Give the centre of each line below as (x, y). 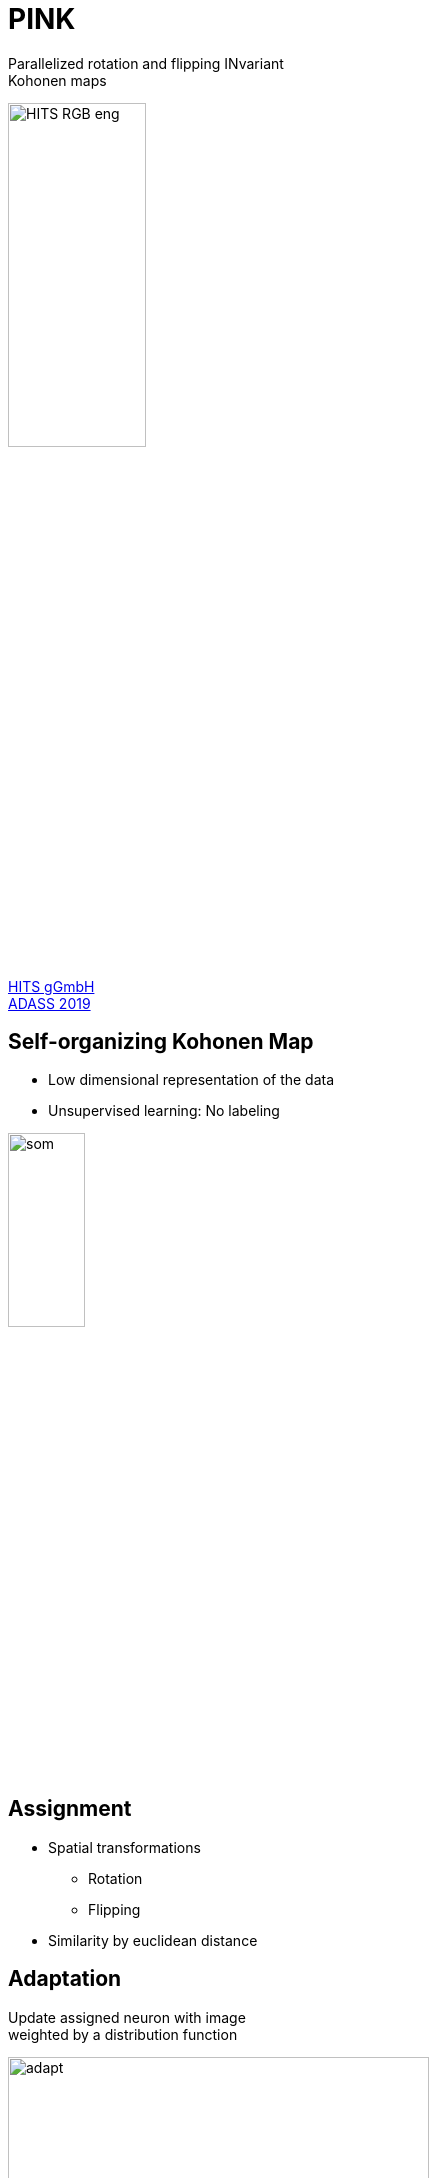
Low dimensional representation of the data (191, 1080)
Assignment (70, 1809)
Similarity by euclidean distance (153, 1940)
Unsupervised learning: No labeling (164, 1111)
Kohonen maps (57, 80)
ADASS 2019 (49, 1003)
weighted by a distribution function (123, 2034)
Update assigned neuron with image (127, 2017)
